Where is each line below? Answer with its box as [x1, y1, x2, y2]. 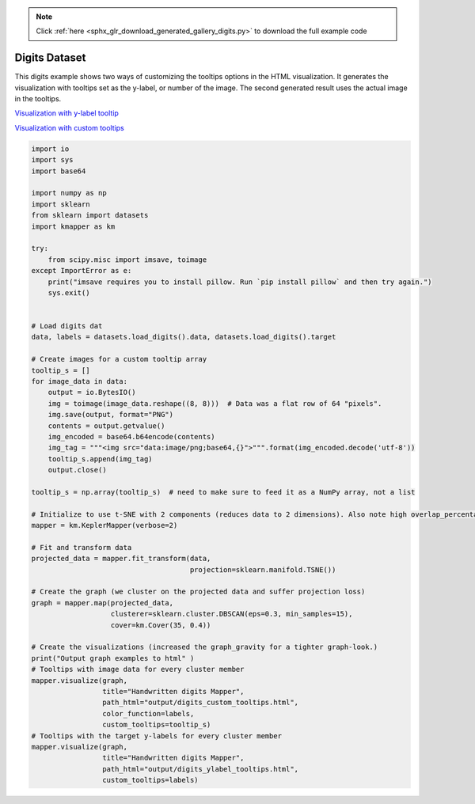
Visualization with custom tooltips [14, 123, 124, 132]
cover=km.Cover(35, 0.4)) [110, 620, 211, 629]
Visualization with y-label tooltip [14, 108, 119, 118]
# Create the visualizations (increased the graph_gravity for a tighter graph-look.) [31, 643, 378, 652]
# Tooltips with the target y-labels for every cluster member [31, 731, 283, 740]
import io [31, 144, 70, 154]
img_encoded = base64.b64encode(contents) [47, 432, 215, 441]
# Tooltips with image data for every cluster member [31, 665, 245, 674]
